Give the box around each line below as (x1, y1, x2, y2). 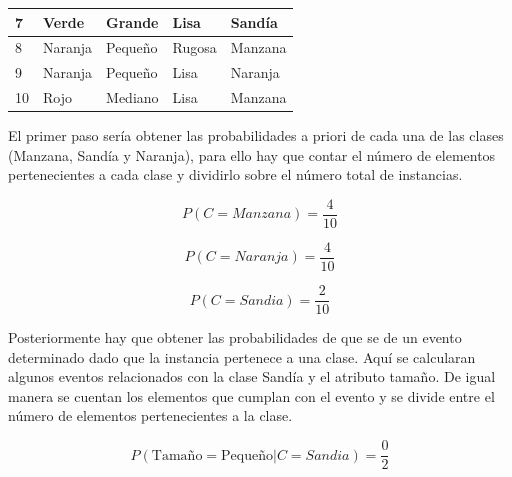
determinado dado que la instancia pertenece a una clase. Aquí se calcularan (8, 346, 476, 367)
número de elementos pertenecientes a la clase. (8, 405, 293, 426)
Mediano (106, 87, 159, 108)
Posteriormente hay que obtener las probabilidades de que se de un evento (8, 327, 462, 348)
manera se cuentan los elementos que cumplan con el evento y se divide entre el (8, 385, 495, 406)
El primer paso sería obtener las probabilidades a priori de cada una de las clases (8, 125, 504, 146)
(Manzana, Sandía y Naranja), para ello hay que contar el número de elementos (8, 144, 496, 165)
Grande (106, 11, 159, 32)
